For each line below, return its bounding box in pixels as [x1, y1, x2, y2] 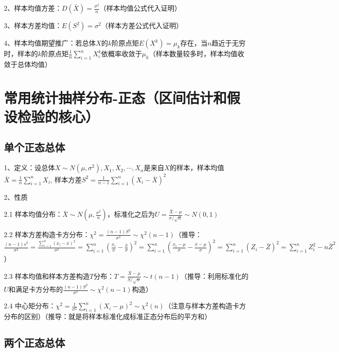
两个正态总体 [4, 335, 65, 350]
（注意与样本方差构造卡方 [164, 301, 246, 311]
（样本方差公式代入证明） [101, 20, 183, 30]
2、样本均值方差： [4, 3, 62, 13]
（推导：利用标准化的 [180, 271, 249, 281]
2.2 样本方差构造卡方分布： [4, 229, 90, 239]
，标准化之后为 [107, 209, 155, 219]
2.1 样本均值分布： [4, 209, 63, 219]
